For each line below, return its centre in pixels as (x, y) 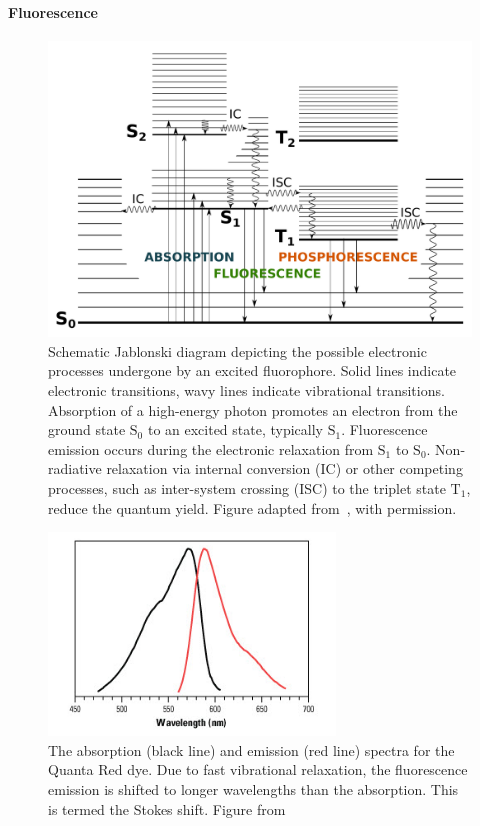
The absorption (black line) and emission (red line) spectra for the (251, 749)
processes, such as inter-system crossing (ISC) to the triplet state (247, 488)
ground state (87, 429)
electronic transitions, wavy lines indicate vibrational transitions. (246, 390)
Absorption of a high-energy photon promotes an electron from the (253, 409)
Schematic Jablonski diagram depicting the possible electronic (237, 350)
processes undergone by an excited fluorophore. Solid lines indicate (252, 370)
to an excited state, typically (235, 429)
